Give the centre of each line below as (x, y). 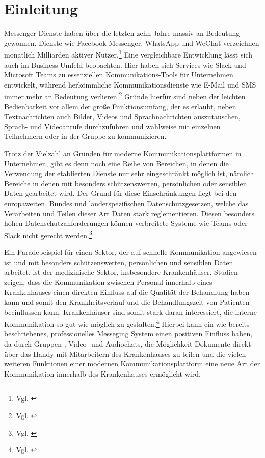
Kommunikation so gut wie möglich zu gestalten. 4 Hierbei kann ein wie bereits (127, 323)
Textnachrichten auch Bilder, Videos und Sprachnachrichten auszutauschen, (122, 116)
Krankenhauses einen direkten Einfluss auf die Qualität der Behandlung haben (127, 292)
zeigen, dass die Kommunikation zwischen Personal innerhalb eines (108, 282)
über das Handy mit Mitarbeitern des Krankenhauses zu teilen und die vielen (125, 353)
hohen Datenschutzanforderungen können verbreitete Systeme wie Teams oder (126, 223)
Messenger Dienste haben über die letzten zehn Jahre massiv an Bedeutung (122, 33)
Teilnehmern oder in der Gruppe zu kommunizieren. (85, 136)
